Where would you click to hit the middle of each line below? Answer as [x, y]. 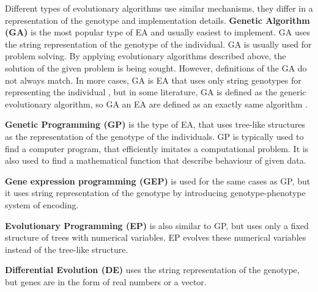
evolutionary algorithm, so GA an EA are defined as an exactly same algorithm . [156, 104]
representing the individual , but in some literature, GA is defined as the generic [156, 92]
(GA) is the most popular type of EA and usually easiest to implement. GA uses [158, 32]
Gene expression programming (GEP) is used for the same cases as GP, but [158, 181]
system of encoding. [42, 204]
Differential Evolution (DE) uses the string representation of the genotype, [152, 270]
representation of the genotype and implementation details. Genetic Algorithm [157, 20]
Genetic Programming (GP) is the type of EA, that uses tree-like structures [155, 124]
